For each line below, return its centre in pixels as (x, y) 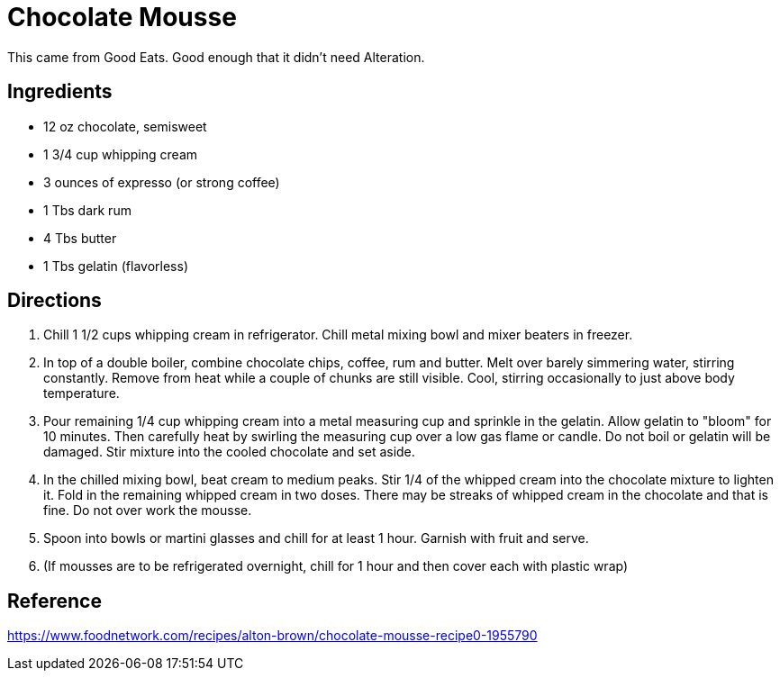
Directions (54, 301)
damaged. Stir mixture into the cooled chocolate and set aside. (229, 452)
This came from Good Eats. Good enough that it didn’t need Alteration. (216, 57)
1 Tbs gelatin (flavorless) (116, 266)
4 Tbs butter (80, 238)
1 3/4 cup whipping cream (121, 154)
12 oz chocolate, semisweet (125, 126)
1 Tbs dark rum (87, 210)
